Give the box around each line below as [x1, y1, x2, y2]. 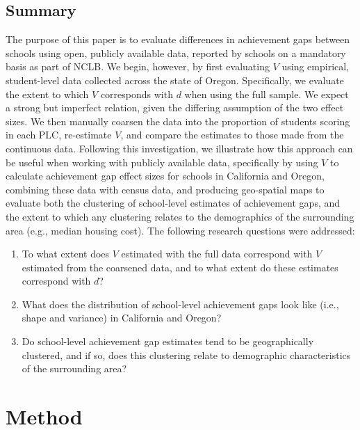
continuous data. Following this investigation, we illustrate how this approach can [6, 141, 353, 155]
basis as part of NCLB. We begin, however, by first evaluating [6, 59, 270, 74]
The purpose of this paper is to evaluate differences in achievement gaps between [6, 32, 350, 47]
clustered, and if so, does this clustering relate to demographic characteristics [22, 347, 351, 362]
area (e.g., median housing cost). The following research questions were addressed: [6, 223, 355, 237]
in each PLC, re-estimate [6, 127, 112, 142]
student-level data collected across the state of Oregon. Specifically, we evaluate [6, 72, 344, 87]
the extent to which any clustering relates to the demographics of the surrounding [6, 209, 354, 223]
